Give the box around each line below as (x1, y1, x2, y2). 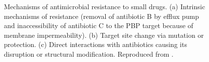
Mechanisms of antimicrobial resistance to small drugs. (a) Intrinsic (4, 1, 205, 11)
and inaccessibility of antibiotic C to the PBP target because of (4, 20, 193, 31)
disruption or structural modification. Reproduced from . (4, 48, 173, 59)
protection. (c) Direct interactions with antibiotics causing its (4, 39, 187, 49)
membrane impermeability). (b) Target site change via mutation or (4, 30, 204, 40)
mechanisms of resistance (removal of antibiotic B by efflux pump (4, 11, 199, 21)
